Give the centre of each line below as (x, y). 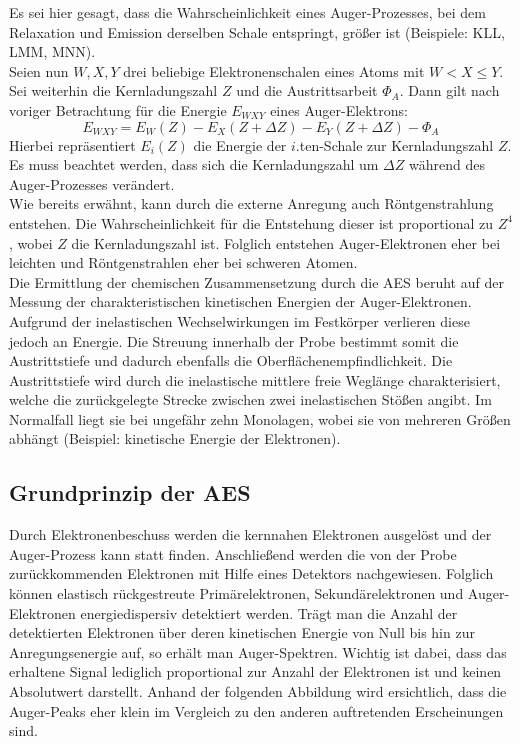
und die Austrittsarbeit (307, 90)
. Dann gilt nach (449, 90)
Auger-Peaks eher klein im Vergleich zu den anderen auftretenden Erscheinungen (256, 710)
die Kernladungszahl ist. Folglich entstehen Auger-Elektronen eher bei (286, 242)
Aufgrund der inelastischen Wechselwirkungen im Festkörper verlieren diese (239, 320)
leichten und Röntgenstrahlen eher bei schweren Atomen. (183, 262)
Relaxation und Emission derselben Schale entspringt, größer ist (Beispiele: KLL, (257, 31)
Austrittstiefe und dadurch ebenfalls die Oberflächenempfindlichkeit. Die (231, 360)
